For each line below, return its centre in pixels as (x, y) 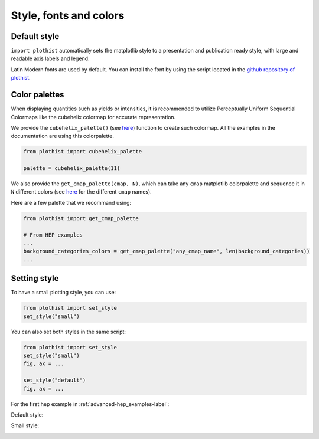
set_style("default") (55, 380)
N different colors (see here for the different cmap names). (81, 192)
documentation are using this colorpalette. (63, 136)
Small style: (25, 425)
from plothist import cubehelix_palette (82, 152)
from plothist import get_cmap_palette (81, 218)
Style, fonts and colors (68, 15)
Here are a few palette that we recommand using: (71, 202)
